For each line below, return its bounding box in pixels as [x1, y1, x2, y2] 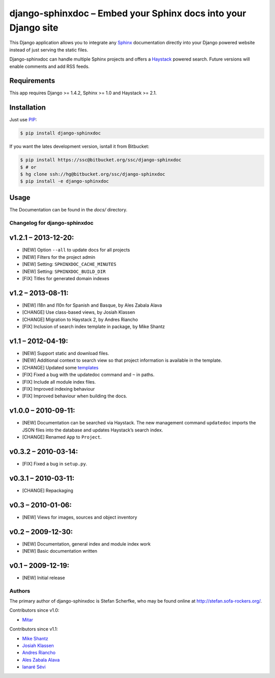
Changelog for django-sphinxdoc [9, 219, 94, 226]
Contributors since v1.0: [9, 607, 60, 613]
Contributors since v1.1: [9, 626, 58, 632]
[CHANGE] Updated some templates [22, 364, 99, 370]
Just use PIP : [9, 117, 37, 123]
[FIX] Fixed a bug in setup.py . [22, 460, 88, 467]
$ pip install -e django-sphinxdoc [20, 178, 109, 184]
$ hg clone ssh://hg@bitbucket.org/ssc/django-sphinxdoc [20, 171, 166, 177]
